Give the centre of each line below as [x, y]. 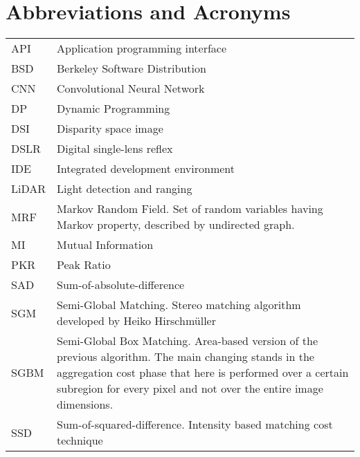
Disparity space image [110, 129]
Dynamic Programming [114, 109]
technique [80, 440]
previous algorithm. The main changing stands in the [186, 357]
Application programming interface [142, 48]
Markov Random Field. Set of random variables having [190, 209]
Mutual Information [105, 245]
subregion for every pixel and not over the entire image [190, 389]
